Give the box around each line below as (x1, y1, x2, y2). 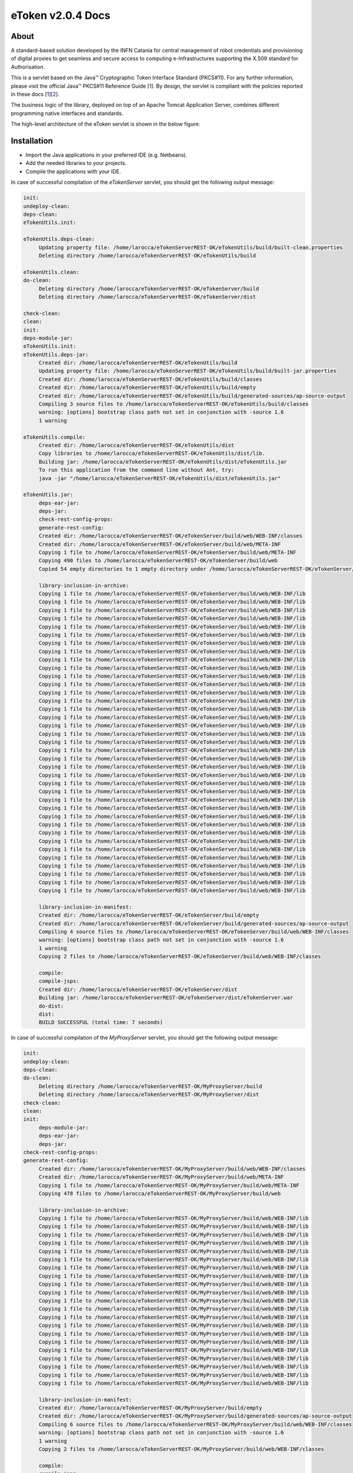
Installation (11, 136, 53, 146)
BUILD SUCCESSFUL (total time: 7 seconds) (38, 1019, 163, 1026)
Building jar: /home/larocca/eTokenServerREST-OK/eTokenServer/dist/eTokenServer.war (38, 995, 294, 1001)
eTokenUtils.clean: (23, 269, 79, 275)
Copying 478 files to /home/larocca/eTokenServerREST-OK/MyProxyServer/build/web (38, 1190, 281, 1197)
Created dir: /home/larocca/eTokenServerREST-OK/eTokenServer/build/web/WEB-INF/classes (38, 533, 303, 539)
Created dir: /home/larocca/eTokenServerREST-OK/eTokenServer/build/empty (38, 912, 259, 919)
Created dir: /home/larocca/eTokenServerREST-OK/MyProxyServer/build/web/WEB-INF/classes (38, 1165, 306, 1172)
